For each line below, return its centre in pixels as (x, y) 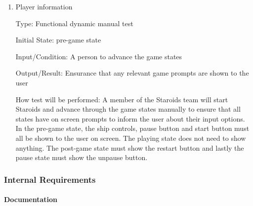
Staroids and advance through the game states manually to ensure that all (128, 109)
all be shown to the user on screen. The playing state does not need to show (131, 138)
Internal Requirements (50, 179)
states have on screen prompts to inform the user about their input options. (130, 118)
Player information (44, 6)
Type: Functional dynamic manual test (74, 23)
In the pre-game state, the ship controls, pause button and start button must (132, 128)
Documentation (31, 199)
